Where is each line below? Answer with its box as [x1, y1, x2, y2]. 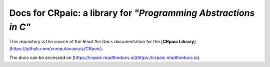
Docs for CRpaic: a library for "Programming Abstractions [9, 7, 255, 18]
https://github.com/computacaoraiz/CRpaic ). [10, 45, 103, 52]
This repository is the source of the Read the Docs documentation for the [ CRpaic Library [9, 39, 194, 45]
